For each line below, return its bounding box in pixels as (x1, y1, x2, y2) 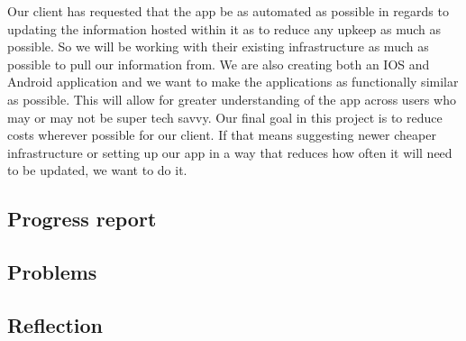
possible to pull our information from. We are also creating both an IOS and (7, 54, 430, 73)
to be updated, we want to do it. (7, 161, 187, 180)
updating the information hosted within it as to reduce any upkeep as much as (7, 19, 442, 38)
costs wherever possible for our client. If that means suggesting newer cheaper (7, 125, 436, 144)
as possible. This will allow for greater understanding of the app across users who (7, 89, 456, 108)
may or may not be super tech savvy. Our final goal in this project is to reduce (7, 107, 443, 126)
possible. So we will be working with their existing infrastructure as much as (7, 37, 429, 56)
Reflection (7, 310, 103, 338)
